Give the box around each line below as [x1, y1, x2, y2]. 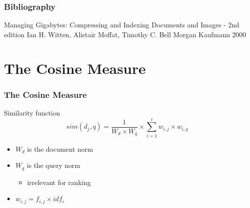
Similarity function [4, 108, 60, 117]
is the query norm [26, 160, 80, 170]
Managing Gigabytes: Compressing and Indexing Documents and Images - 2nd [4, 20, 239, 30]
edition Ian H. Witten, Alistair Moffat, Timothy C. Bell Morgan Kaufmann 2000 [4, 29, 246, 39]
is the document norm [27, 143, 93, 154]
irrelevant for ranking [27, 177, 91, 187]
